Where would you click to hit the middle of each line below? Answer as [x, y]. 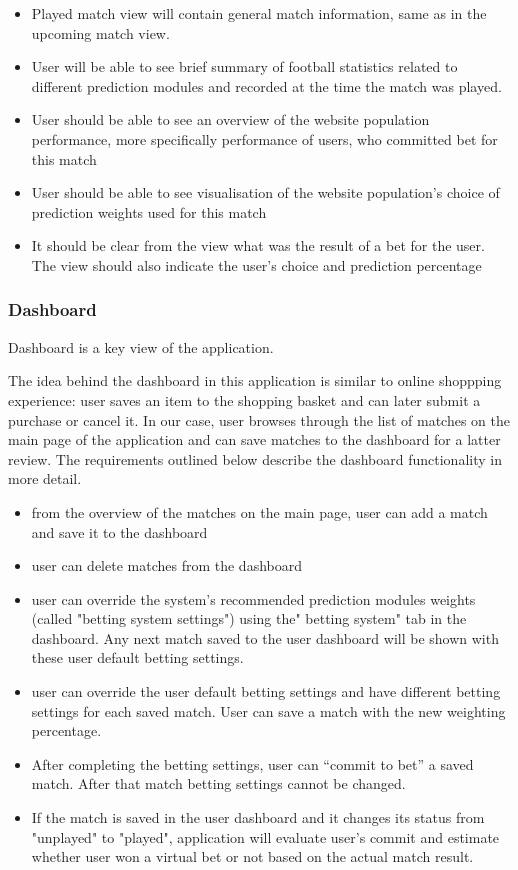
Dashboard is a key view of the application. [141, 346]
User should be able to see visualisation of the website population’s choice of [265, 192]
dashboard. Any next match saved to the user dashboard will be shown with [265, 637]
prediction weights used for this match [149, 211]
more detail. [45, 478]
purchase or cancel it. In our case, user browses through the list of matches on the [259, 419]
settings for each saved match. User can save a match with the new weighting [268, 710]
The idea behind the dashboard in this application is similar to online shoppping [255, 380]
